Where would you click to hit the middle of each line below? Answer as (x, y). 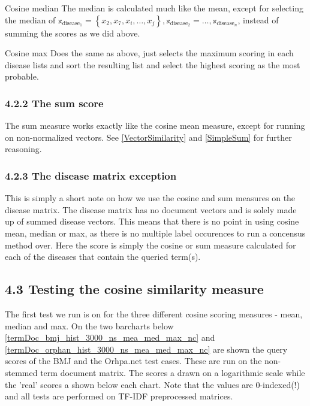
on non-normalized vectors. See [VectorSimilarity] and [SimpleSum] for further (148, 137)
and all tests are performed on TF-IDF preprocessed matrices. (119, 396)
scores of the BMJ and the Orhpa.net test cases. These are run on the (133, 361)
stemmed (21, 372)
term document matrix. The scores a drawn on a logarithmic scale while (173, 372)
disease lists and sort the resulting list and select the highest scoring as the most (153, 64)
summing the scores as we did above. (73, 33)
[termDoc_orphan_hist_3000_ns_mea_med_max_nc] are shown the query (146, 349)
